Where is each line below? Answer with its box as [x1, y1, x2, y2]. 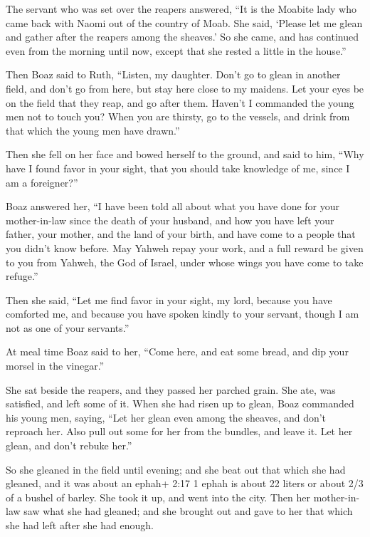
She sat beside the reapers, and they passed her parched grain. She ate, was [6, 382, 336, 397]
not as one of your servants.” [6, 320, 129, 335]
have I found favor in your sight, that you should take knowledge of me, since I [6, 160, 350, 175]
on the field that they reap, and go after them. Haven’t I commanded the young [6, 95, 354, 110]
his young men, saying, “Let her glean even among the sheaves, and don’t [6, 410, 327, 424]
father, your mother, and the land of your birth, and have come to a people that [6, 226, 356, 241]
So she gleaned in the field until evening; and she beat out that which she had [6, 462, 346, 476]
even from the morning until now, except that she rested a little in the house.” [6, 43, 347, 58]
